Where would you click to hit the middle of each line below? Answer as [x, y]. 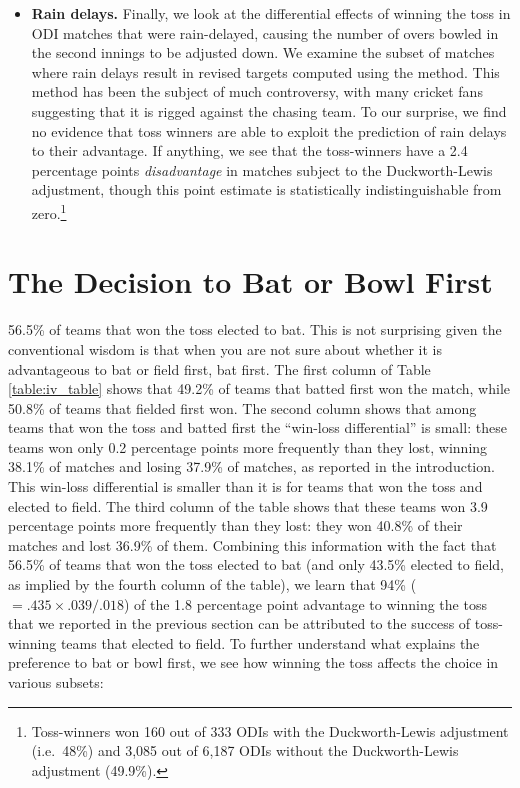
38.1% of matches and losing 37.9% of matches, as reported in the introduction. [251, 466]
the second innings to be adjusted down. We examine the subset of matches [263, 52]
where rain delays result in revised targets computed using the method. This [265, 71]
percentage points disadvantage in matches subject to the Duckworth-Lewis [262, 169]
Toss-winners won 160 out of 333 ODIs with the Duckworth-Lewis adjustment [270, 730]
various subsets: [56, 682]
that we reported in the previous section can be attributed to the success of [239, 623]
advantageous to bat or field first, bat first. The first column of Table [219, 368]
